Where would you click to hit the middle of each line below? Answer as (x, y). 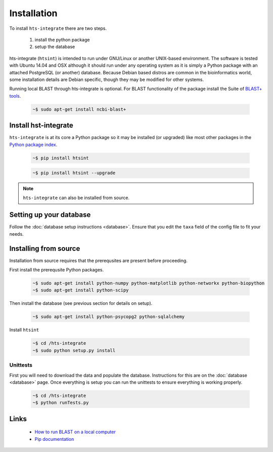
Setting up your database (50, 215)
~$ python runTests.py (61, 403)
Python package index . (33, 145)
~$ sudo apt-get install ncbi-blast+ (79, 109)
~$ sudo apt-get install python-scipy (81, 290)
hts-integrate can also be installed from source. (76, 198)
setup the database (55, 47)
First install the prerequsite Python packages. (56, 270)
